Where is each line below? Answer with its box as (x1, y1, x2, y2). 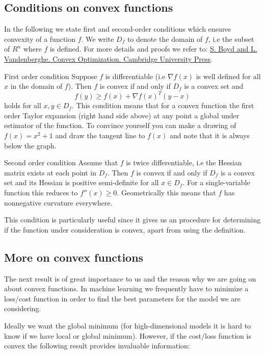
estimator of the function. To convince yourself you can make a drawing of (4, 120, 236, 131)
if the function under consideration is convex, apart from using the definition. (4, 224, 246, 235)
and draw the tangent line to (55, 130, 145, 141)
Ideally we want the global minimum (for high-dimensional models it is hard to (4, 320, 251, 331)
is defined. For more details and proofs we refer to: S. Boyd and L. (49, 43, 257, 54)
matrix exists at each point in (4, 167, 97, 178)
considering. (4, 303, 41, 314)
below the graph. (4, 140, 57, 150)
